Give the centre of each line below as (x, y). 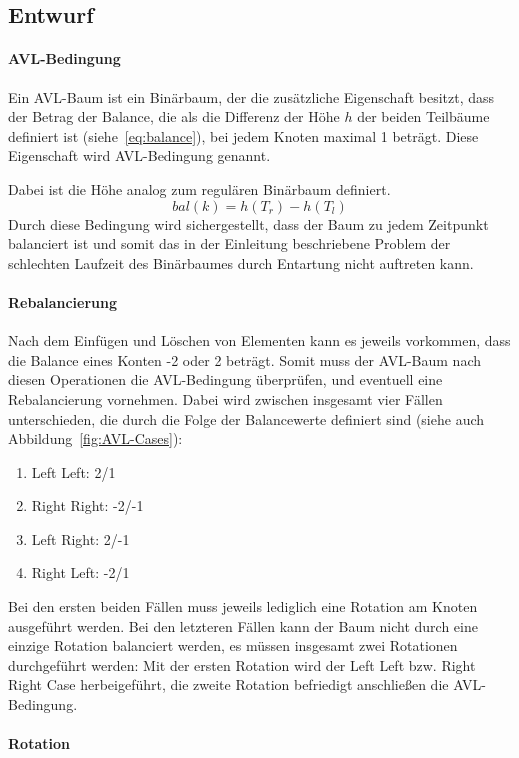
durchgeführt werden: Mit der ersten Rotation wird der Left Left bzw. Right (242, 664)
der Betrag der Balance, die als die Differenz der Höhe (174, 116)
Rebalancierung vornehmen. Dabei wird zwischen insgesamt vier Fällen (225, 398)
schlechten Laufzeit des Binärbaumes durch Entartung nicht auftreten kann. (241, 262)
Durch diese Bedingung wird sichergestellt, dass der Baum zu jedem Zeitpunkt (248, 223)
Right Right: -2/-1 (87, 505)
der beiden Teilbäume (423, 116)
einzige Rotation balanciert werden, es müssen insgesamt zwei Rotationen (233, 645)
